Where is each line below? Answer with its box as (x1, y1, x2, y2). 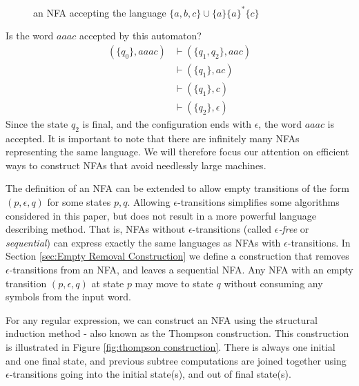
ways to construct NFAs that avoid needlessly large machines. (6, 157, 266, 172)
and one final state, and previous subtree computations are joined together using (6, 353, 347, 367)
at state (91, 276, 124, 290)
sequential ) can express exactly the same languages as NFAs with (6, 235, 281, 249)
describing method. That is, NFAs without (6, 222, 186, 236)
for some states (47, 194, 111, 209)
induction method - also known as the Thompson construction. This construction (6, 326, 349, 340)
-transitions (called (192, 222, 272, 236)
